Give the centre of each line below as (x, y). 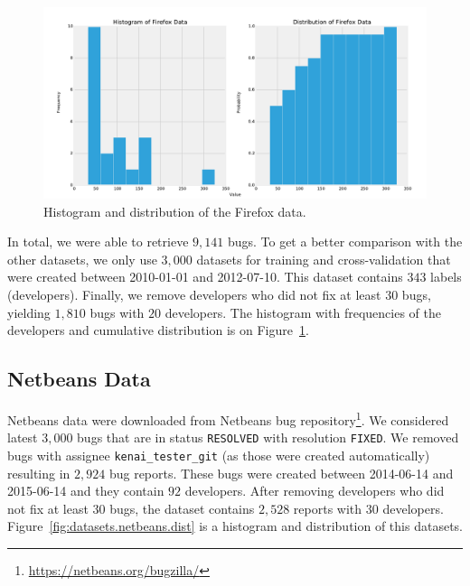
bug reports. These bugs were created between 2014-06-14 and (281, 473)
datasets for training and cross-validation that (324, 259)
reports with (328, 508)
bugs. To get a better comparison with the (345, 242)
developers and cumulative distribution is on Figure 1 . (158, 330)
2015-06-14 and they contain (86, 491)
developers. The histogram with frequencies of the (303, 312)
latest (23, 437)
